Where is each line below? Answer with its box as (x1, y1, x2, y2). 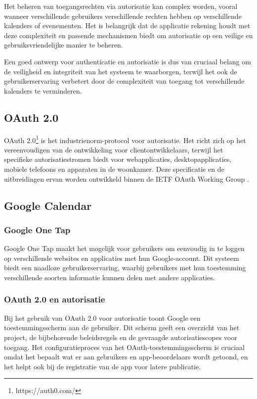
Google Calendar (4, 198, 92, 213)
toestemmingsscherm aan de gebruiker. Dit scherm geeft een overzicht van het (4, 322, 240, 333)
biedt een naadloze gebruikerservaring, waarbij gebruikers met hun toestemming (4, 262, 246, 273)
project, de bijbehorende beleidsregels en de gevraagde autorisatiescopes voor (4, 332, 237, 342)
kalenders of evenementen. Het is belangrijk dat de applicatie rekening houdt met (4, 20, 251, 31)
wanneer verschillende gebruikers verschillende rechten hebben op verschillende (4, 10, 242, 21)
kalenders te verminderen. (4, 85, 82, 96)
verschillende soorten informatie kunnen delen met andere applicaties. (4, 272, 215, 282)
